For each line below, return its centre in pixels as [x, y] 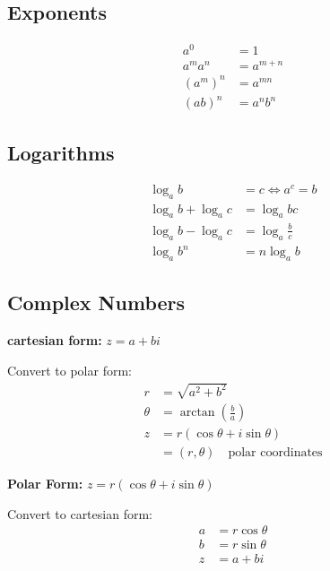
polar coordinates [275, 453]
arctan [197, 413]
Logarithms [61, 152]
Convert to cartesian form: [80, 513]
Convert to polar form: [69, 370]
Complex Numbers [96, 303]
